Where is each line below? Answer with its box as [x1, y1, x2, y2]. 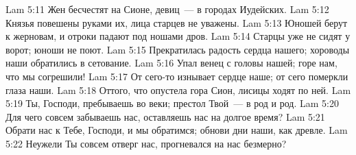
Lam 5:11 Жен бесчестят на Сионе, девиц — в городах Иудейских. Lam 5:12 [5, 2, 329, 16]
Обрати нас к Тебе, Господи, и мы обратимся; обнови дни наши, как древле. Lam [5, 123, 348, 137]
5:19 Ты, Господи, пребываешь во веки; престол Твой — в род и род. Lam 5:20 [5, 96, 339, 110]
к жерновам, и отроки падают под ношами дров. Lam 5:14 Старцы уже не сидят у [5, 29, 351, 43]
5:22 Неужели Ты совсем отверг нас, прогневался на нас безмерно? [5, 136, 287, 150]
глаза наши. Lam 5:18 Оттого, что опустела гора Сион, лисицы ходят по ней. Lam [5, 82, 351, 97]
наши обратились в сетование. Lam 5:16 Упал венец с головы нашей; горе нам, [5, 56, 337, 70]
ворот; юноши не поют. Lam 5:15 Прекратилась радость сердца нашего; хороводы [5, 42, 350, 56]
